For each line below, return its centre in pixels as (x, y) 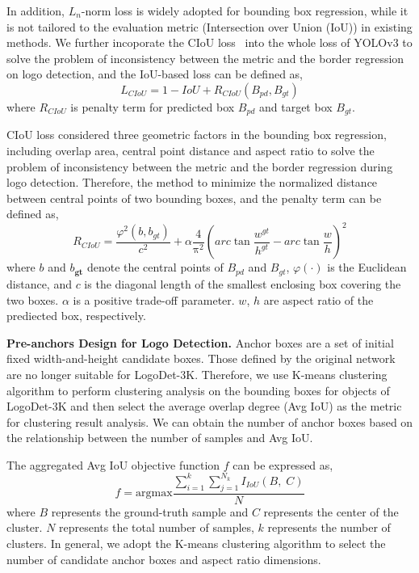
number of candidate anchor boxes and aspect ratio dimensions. (164, 559)
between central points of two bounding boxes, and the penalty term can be (194, 198)
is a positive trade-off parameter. (154, 299)
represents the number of (329, 527)
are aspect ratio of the (318, 299)
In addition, (36, 11)
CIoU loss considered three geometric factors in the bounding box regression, (197, 135)
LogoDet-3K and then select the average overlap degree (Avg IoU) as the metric (204, 406)
